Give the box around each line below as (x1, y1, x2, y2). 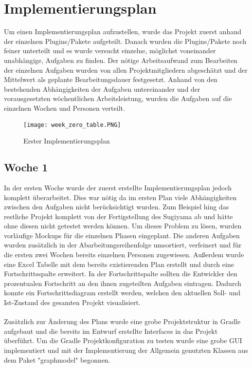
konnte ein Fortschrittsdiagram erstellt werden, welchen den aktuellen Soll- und (4, 287, 240, 298)
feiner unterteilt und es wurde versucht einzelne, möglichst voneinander (4, 45, 216, 56)
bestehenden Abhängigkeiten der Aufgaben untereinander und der (4, 83, 200, 94)
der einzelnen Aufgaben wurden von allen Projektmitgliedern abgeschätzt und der (4, 64, 248, 75)
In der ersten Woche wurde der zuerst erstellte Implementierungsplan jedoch (4, 182, 232, 192)
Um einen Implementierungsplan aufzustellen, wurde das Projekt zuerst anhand (4, 26, 241, 37)
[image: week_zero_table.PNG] (23, 122, 121, 129)
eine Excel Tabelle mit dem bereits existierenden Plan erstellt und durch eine (4, 259, 234, 269)
